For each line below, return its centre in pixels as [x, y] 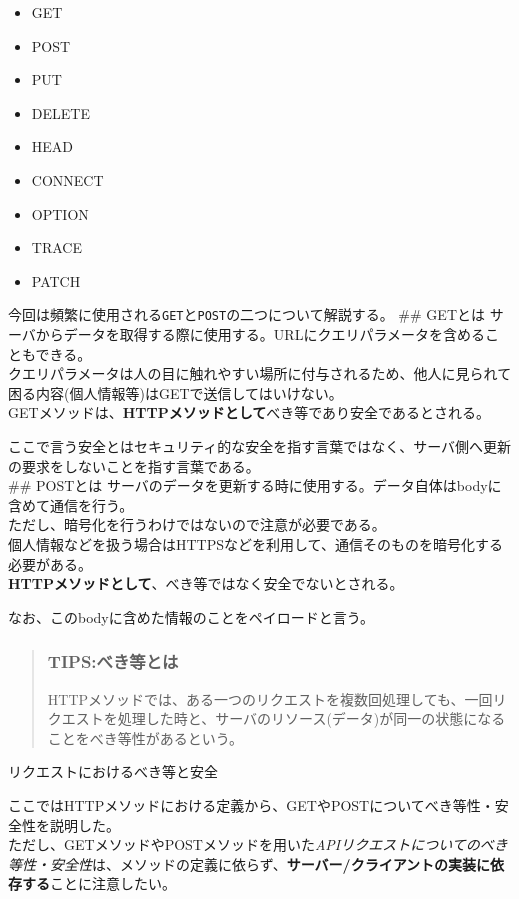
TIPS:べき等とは [113, 661]
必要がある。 [50, 563]
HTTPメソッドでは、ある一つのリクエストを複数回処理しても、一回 [270, 698]
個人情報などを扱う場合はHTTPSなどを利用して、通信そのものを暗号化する [255, 543]
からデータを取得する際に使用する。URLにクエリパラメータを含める [260, 334]
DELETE [60, 112]
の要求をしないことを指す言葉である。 [134, 465]
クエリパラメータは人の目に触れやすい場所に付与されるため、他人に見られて [260, 373]
